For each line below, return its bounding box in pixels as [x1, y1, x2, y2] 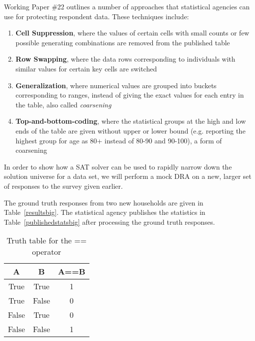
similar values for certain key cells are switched [15, 63, 157, 73]
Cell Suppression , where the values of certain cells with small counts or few [15, 28, 250, 38]
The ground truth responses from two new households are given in [4, 197, 203, 207]
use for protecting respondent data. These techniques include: [4, 11, 189, 21]
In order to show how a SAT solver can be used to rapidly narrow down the [4, 161, 232, 171]
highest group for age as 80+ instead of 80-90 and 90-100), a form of [15, 135, 222, 145]
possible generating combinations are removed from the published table [15, 37, 230, 47]
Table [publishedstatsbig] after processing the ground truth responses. [4, 216, 215, 227]
